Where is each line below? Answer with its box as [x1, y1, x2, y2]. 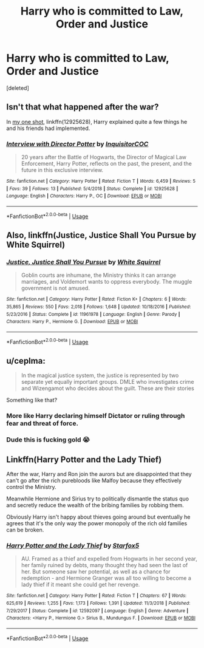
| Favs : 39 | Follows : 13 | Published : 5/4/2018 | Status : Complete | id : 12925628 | [6, 185, 178, 192]
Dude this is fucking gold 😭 [6, 435, 90, 444]
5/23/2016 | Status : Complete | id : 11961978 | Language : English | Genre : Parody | [6, 311, 180, 317]
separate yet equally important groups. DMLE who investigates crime [21, 378, 194, 386]
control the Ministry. [6, 483, 56, 491]
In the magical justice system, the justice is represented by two [21, 372, 179, 379]
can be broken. [6, 527, 44, 534]
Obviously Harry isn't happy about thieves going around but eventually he [6, 513, 191, 520]
